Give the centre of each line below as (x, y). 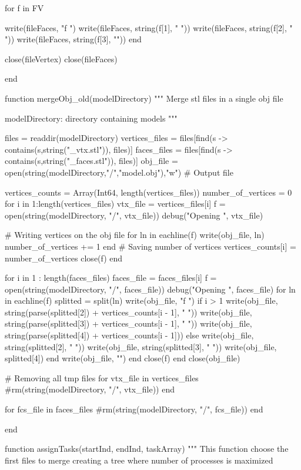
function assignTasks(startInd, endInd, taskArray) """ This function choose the (147, 449)
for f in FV (24, 8)
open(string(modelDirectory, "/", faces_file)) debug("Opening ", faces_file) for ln (150, 289)
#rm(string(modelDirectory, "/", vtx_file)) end (90, 389)
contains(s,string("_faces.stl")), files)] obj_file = (91, 161)
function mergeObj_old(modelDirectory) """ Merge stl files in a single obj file (144, 98)
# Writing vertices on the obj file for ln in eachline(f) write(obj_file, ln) (135, 235)
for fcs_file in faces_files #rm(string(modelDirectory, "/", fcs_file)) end (134, 409)
